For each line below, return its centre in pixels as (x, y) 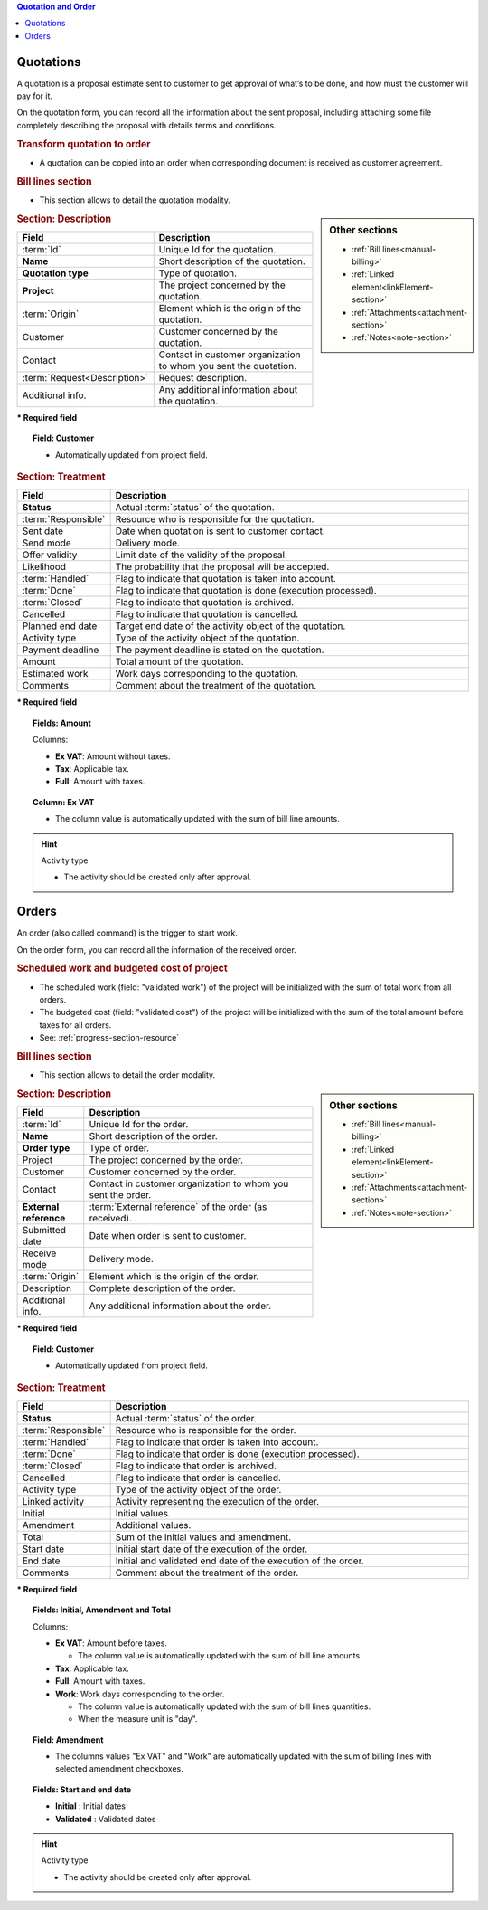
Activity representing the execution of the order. (217, 1501)
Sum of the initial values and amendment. (203, 1536)
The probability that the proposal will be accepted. (222, 567)
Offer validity (50, 555)
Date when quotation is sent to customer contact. (220, 531)
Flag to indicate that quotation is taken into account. (225, 579)
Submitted (44, 1231)
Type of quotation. (198, 273)
